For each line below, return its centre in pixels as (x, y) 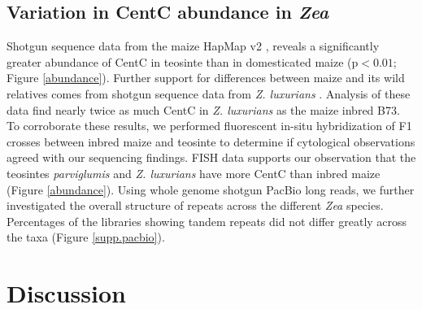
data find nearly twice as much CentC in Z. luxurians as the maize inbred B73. (203, 109)
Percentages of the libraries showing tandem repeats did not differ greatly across (207, 221)
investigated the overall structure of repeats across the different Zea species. (195, 205)
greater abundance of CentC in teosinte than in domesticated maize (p (183, 61)
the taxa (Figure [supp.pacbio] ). (86, 237)
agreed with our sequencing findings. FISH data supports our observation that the (211, 157)
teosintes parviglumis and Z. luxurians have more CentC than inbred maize (194, 173)
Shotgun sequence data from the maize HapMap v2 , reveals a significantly (193, 46)
